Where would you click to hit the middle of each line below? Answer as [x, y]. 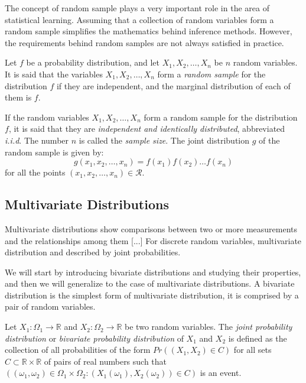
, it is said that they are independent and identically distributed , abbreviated [147, 129]
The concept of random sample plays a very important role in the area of [137, 8]
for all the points [35, 172]
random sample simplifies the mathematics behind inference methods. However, [149, 31]
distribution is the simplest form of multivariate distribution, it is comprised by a [152, 295]
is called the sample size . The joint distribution [164, 140]
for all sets [253, 350]
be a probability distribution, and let [93, 62]
